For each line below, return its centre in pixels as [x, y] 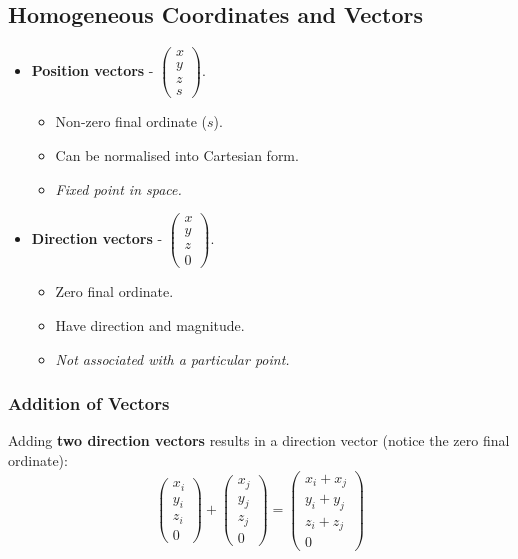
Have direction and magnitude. [150, 324]
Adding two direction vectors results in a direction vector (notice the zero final [259, 440]
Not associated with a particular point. [172, 358]
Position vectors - [92, 70]
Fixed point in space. [118, 188]
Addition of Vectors [89, 403]
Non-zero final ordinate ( [131, 121]
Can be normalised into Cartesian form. [177, 154]
